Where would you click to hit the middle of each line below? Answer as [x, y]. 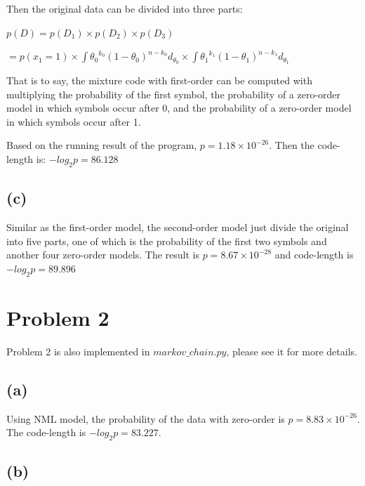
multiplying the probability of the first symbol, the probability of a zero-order [174, 94]
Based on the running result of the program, [102, 145]
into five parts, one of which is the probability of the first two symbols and [167, 241]
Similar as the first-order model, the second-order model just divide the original [178, 227]
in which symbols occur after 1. [74, 121]
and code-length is [314, 255]
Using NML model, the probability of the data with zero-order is [146, 418]
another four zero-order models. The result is [103, 255]
